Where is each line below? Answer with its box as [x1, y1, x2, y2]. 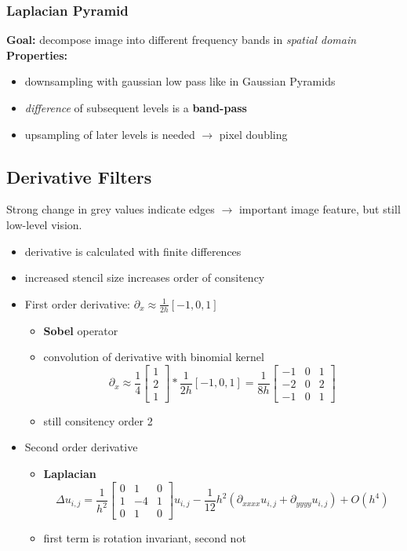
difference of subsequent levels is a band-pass [24, 100, 247, 115]
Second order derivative [24, 439, 138, 455]
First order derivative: [24, 295, 131, 312]
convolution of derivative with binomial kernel [43, 348, 264, 365]
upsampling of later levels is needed [24, 126, 195, 142]
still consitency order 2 [43, 412, 153, 429]
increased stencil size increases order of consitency [24, 269, 265, 286]
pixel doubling [219, 126, 288, 142]
